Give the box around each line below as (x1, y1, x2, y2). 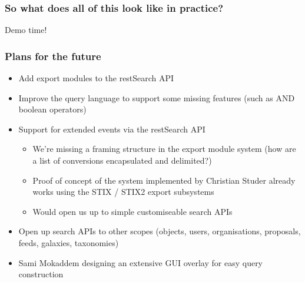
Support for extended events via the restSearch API (18, 122, 205, 135)
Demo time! (5, 24, 47, 36)
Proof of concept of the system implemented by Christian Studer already (32, 174, 296, 186)
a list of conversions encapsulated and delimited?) (32, 154, 212, 166)
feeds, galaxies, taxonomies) (18, 236, 119, 248)
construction (18, 268, 64, 280)
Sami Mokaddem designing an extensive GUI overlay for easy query (18, 256, 263, 268)
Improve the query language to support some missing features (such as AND (18, 91, 295, 104)
